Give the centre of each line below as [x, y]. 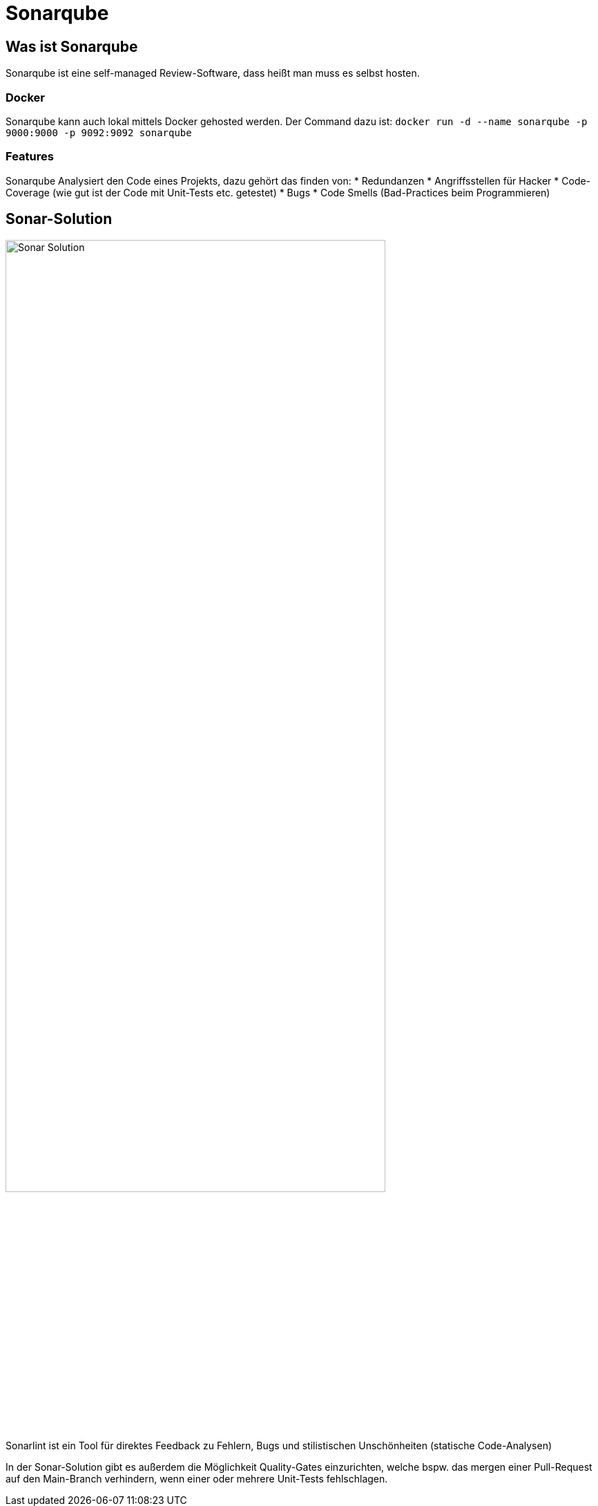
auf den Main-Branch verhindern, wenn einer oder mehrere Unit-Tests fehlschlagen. [197, 1479]
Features [30, 157]
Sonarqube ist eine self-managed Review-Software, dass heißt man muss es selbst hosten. [213, 73]
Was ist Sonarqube [72, 46]
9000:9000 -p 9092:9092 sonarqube [99, 132]
